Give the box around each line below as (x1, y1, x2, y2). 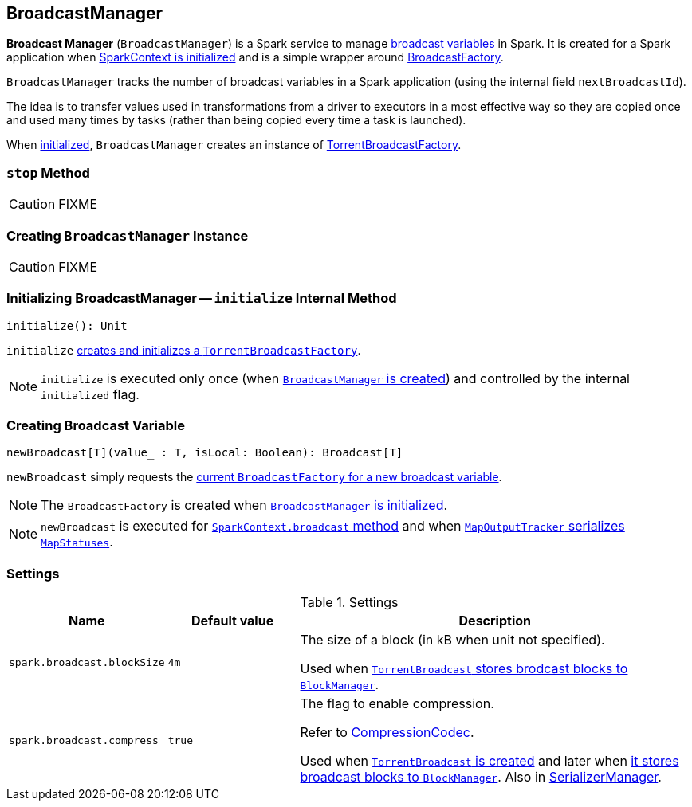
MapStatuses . (41, 534, 113, 550)
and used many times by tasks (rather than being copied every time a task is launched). (6, 113, 466, 127)
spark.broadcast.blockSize (9, 656, 165, 668)
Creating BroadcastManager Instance (6, 227, 249, 244)
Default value (191, 613, 274, 629)
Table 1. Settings (300, 594, 399, 611)
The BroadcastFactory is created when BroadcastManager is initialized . (41, 497, 448, 514)
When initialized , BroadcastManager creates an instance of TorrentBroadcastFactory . (6, 138, 462, 152)
